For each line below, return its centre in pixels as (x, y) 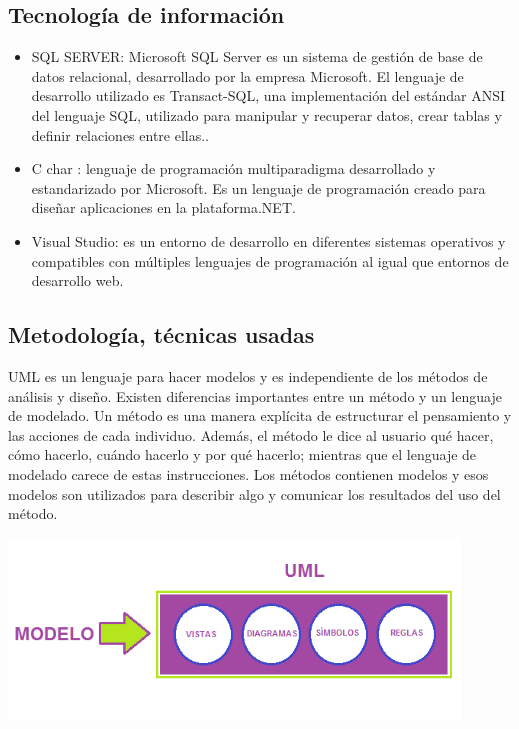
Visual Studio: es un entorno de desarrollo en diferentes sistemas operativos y (268, 240)
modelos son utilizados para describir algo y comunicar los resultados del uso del (254, 493)
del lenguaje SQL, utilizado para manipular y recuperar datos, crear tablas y (266, 114)
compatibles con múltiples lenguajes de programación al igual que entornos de (270, 260)
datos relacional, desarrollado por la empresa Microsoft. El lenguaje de (247, 75)
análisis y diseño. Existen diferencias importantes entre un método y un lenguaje (255, 395)
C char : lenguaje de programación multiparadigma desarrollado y (233, 168)
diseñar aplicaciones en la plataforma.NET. (163, 207)
